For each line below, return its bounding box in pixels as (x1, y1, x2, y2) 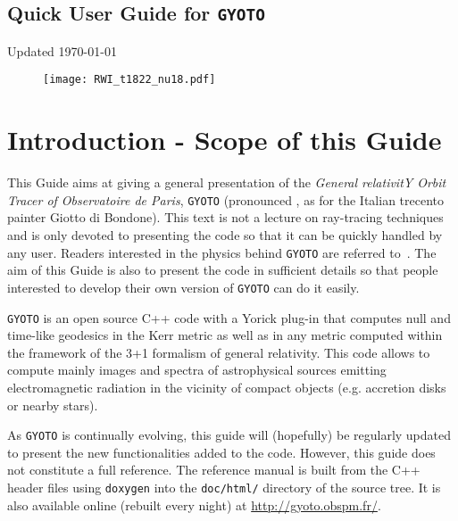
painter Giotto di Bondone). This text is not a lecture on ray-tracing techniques (7, 208, 444, 227)
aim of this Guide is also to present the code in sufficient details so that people (7, 260, 438, 279)
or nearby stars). (7, 395, 98, 414)
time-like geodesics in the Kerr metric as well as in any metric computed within (7, 326, 443, 344)
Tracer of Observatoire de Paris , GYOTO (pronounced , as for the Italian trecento (7, 190, 445, 209)
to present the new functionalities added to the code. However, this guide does (7, 442, 436, 461)
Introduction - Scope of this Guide (7, 121, 442, 158)
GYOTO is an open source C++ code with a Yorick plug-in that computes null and (7, 308, 451, 327)
